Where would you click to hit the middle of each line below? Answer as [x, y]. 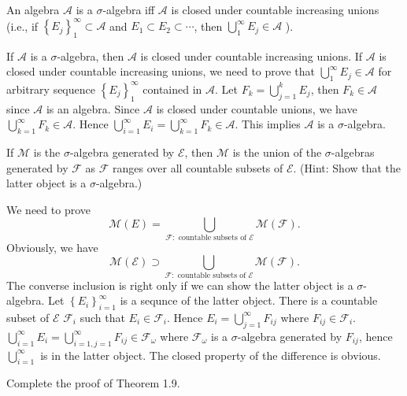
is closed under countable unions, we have [257, 108]
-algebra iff [129, 9]
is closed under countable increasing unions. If [252, 56]
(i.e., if [22, 26]
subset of [28, 317]
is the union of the [277, 152]
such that [102, 317]
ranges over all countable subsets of [198, 167]
